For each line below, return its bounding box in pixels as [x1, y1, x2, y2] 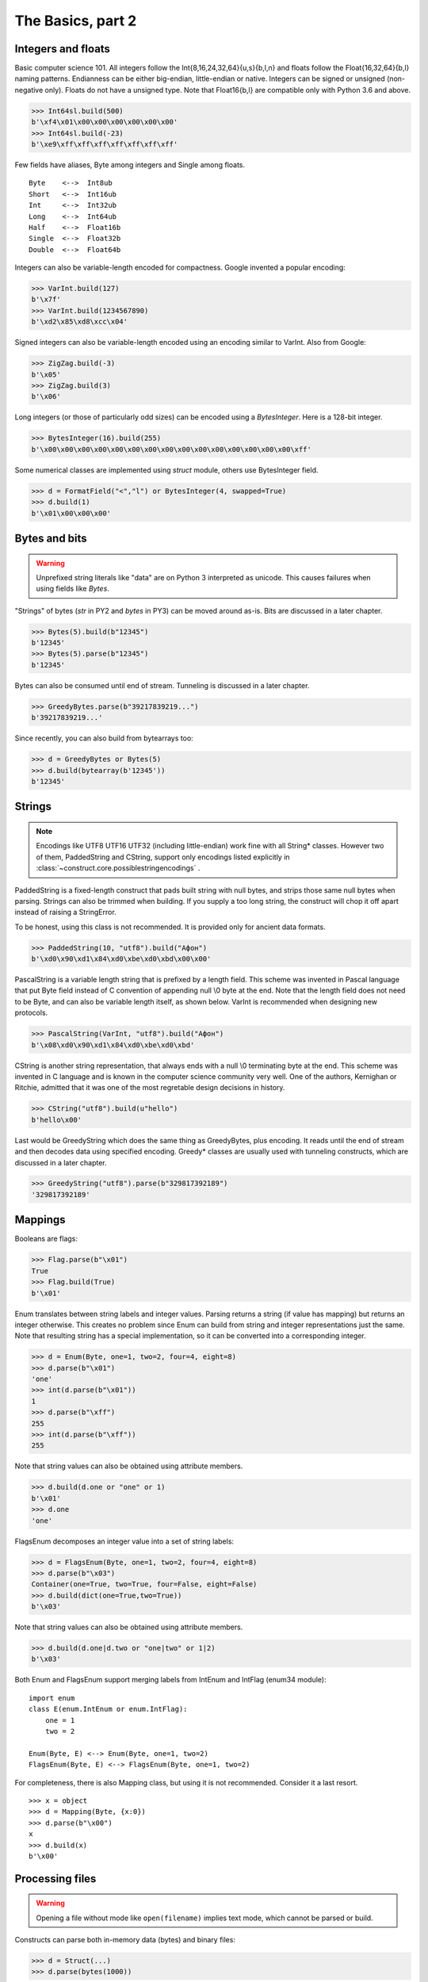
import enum [29, 1693, 75, 1702]
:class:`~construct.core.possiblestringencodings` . [36, 863, 201, 873]
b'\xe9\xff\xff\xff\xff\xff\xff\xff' [31, 140, 178, 148]
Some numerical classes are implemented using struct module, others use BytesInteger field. [14, 465, 319, 475]
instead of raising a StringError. [14, 908, 117, 917]
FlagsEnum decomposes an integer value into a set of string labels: [14, 1536, 234, 1546]
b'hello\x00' [31, 1115, 82, 1124]
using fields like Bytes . [36, 584, 110, 594]
